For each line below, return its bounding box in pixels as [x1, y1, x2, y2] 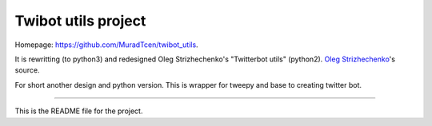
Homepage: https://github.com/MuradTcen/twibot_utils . [14, 40, 199, 49]
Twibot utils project [14, 12, 146, 30]
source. [14, 65, 40, 75]
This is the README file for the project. [14, 106, 143, 116]
